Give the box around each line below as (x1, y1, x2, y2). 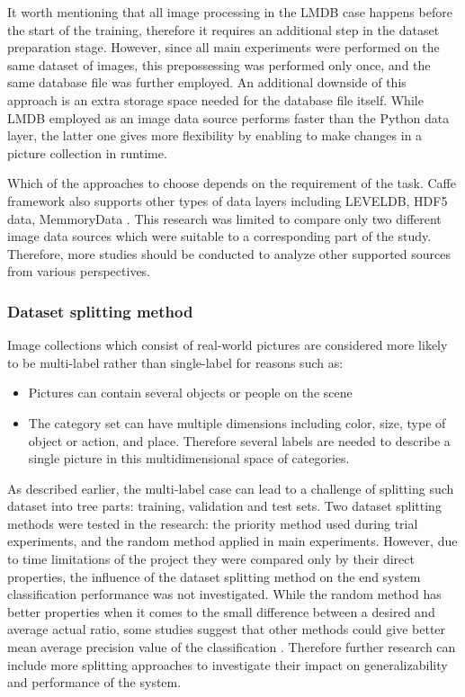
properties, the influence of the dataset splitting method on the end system (7, 567, 421, 585)
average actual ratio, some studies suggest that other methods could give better (7, 620, 446, 639)
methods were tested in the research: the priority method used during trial (7, 514, 418, 532)
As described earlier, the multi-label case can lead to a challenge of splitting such (7, 478, 454, 497)
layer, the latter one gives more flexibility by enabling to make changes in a (7, 126, 423, 145)
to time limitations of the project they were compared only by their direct (7, 550, 415, 568)
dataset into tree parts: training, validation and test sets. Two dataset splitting (7, 496, 442, 515)
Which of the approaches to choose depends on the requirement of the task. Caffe (7, 174, 456, 192)
